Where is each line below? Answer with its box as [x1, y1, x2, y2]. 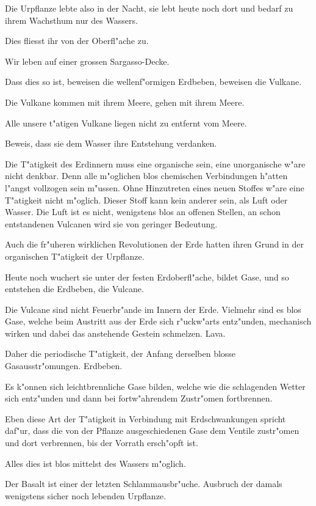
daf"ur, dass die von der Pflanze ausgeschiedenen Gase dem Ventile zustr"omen [5, 424, 300, 437]
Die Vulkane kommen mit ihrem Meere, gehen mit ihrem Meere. [5, 95, 245, 108]
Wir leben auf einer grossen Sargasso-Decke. [5, 54, 170, 67]
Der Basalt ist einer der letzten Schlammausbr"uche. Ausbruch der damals [5, 477, 282, 490]
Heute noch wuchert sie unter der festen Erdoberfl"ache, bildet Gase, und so [5, 270, 289, 283]
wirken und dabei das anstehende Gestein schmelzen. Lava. [5, 326, 226, 339]
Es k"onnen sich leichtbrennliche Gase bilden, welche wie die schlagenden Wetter [5, 380, 306, 392]
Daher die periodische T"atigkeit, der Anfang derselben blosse [5, 347, 236, 360]
